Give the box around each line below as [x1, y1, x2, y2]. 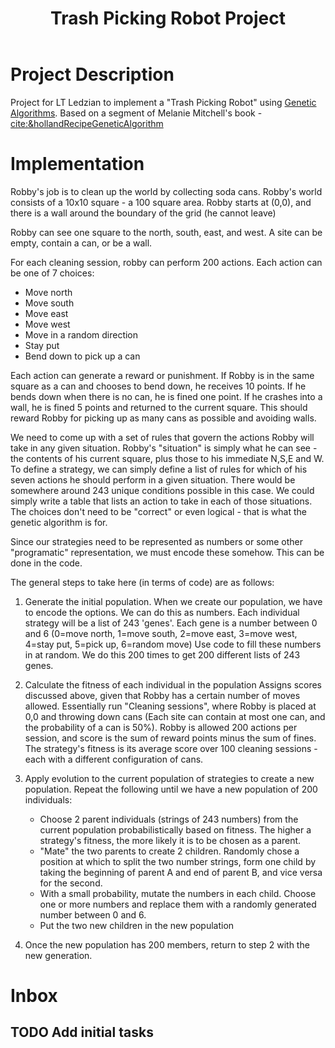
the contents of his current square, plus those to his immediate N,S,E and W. [10, 452, 325, 464]
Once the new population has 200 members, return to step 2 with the [24, 938, 310, 951]
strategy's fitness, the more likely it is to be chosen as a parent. [39, 834, 302, 846]
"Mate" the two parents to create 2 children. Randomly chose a [39, 845, 300, 857]
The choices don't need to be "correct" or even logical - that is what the [10, 505, 307, 517]
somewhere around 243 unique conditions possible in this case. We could [10, 484, 315, 496]
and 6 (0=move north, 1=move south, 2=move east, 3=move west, [24, 627, 298, 639]
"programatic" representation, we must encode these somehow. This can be [10, 546, 325, 558]
